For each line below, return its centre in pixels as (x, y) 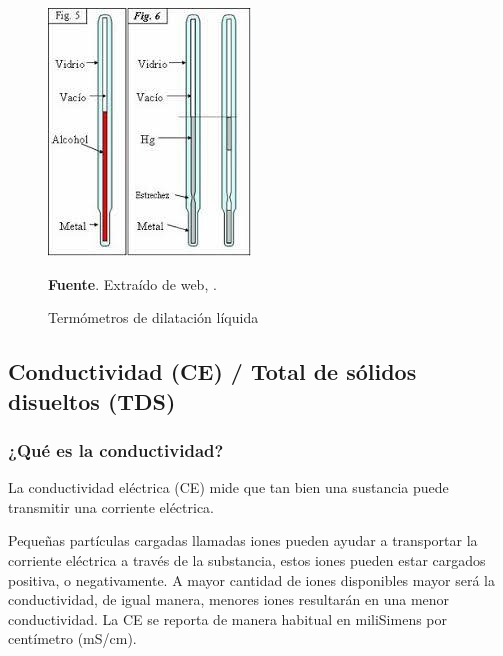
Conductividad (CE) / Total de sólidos (212, 371)
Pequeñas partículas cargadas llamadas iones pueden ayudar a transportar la (243, 540)
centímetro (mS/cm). (72, 638)
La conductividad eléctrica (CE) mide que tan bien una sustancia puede (228, 487)
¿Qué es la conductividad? (116, 449)
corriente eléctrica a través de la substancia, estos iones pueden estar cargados (247, 559)
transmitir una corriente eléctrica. (111, 506)
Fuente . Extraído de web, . (132, 283)
